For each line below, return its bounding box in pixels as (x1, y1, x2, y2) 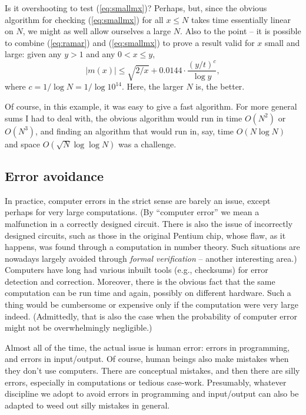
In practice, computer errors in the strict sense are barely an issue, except (5, 194, 271, 206)
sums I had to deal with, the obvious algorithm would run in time (5, 111, 242, 124)
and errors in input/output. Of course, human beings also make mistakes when (5, 353, 289, 365)
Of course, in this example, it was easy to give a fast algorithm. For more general (5, 100, 297, 112)
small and (265, 36, 300, 48)
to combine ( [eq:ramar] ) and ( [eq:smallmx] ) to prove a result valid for (5, 36, 255, 48)
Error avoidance (5, 166, 104, 185)
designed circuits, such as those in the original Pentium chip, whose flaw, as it (5, 229, 286, 241)
